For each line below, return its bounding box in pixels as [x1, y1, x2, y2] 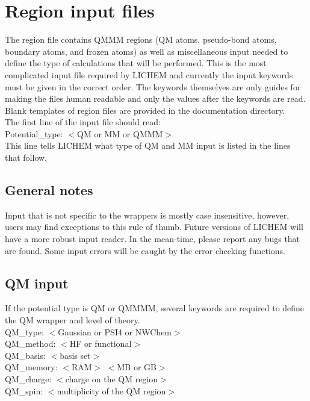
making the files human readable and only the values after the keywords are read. [5, 92, 306, 105]
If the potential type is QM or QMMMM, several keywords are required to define [5, 302, 305, 314]
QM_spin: [5, 384, 43, 397]
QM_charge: [5, 373, 52, 385]
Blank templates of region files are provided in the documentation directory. [5, 104, 285, 116]
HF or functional [69, 337, 132, 350]
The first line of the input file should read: [5, 116, 161, 128]
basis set [60, 349, 91, 361]
